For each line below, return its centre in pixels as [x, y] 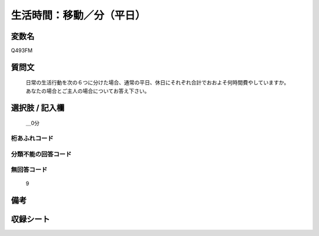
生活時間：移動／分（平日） [78, 15]
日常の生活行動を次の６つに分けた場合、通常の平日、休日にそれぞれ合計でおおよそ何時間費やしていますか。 [157, 83]
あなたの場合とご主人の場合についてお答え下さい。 [88, 91]
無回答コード [29, 170]
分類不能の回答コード [41, 154]
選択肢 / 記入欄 [38, 108]
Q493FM [22, 51]
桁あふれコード [32, 139]
